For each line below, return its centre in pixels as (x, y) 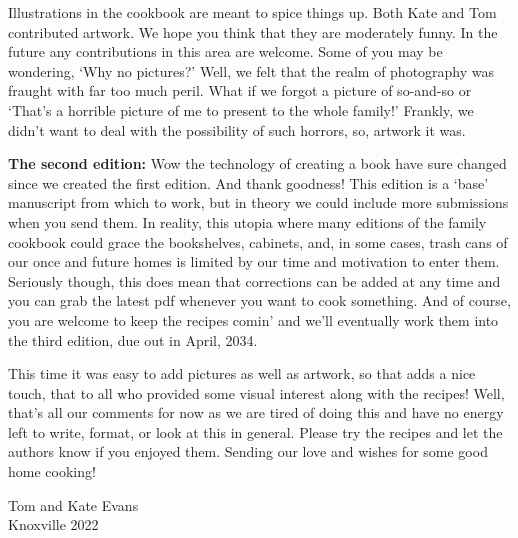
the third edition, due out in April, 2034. (133, 339)
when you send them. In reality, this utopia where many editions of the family (247, 221)
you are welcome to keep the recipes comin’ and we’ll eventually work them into (253, 319)
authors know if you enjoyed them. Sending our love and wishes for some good (248, 451)
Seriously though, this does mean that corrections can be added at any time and (254, 280)
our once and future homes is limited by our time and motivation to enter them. (254, 261)
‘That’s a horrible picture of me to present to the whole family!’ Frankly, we (241, 109)
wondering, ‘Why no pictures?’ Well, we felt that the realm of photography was (251, 70)
